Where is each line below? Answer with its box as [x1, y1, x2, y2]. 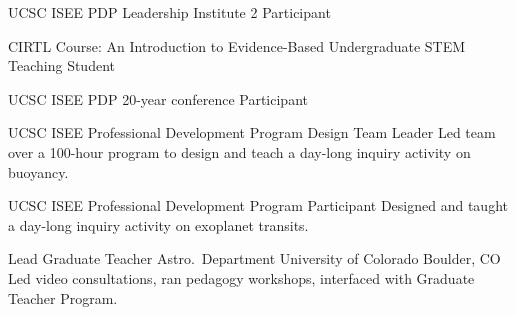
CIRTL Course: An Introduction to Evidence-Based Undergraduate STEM [8, 35, 466, 56]
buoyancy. [8, 161, 69, 182]
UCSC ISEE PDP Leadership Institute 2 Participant [8, 2, 331, 22]
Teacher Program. [8, 287, 118, 308]
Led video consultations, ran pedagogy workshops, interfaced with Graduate [8, 267, 475, 288]
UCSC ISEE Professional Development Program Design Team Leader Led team [8, 122, 496, 143]
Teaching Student [8, 55, 115, 76]
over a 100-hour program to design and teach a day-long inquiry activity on [8, 141, 471, 162]
